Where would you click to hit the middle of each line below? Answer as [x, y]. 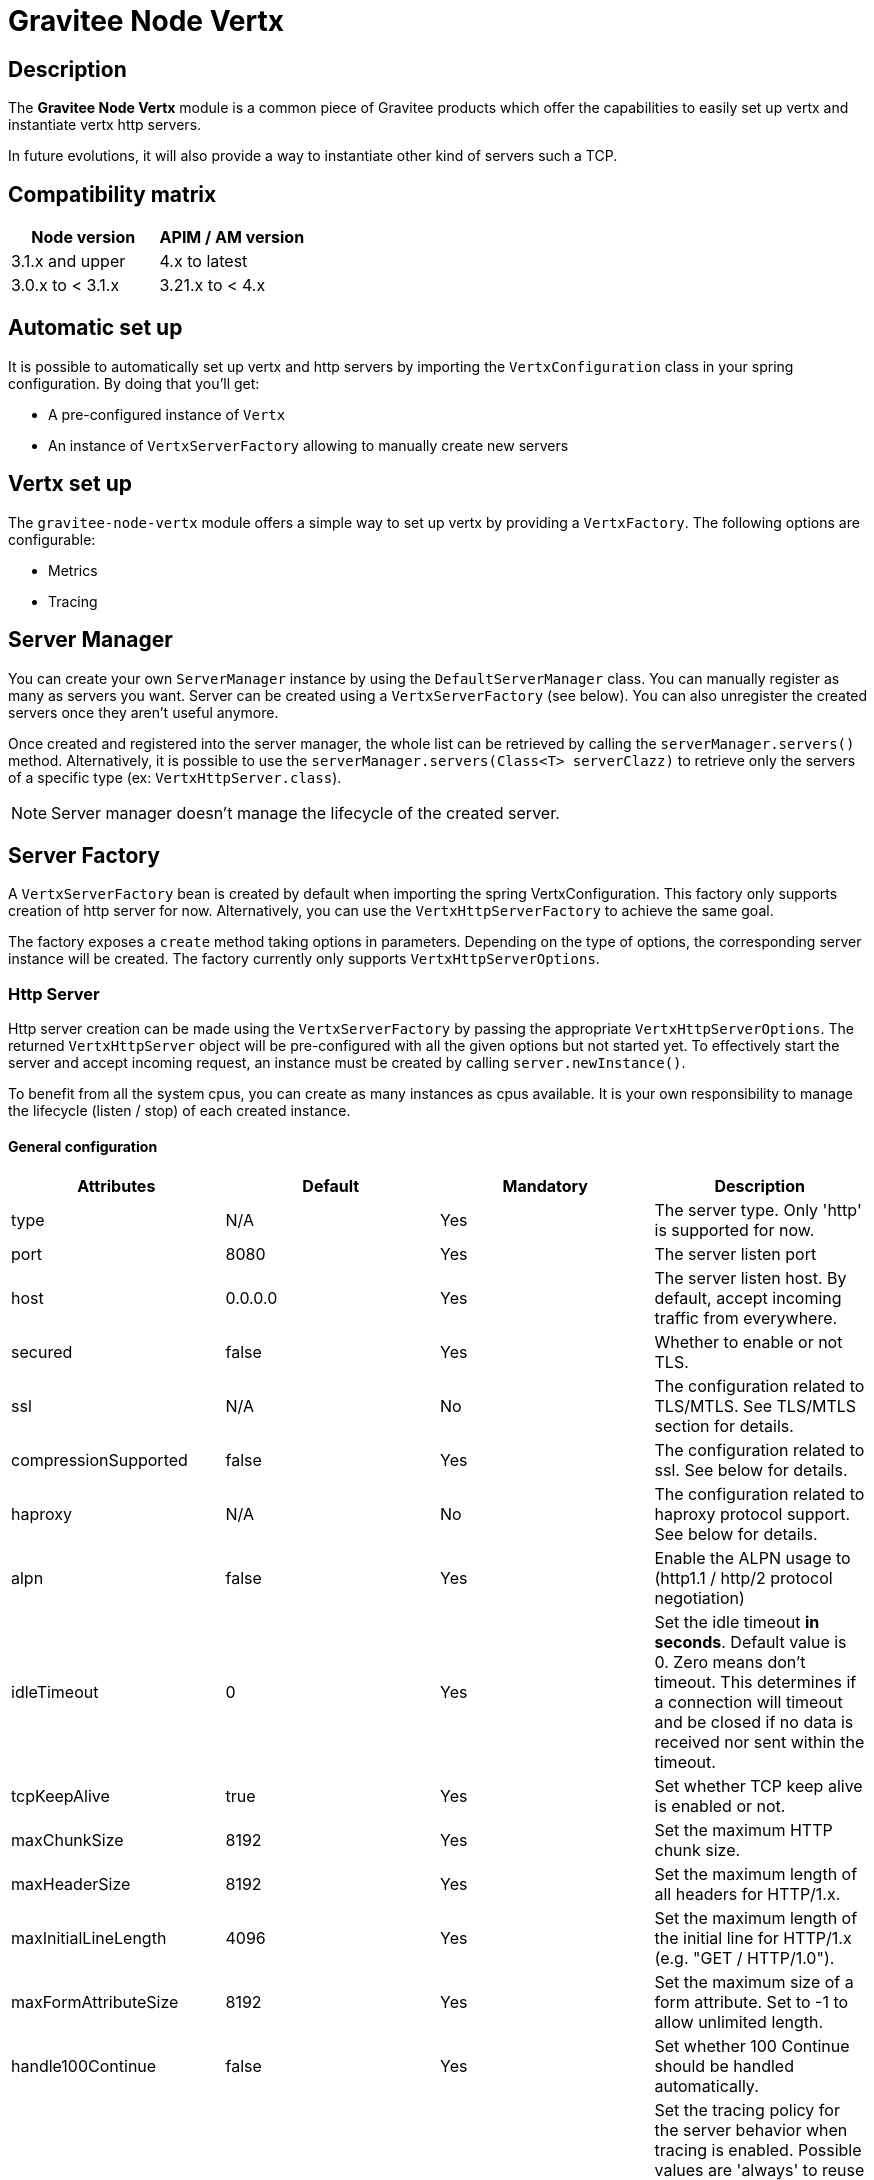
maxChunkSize [67, 1840]
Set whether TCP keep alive [758, 1786]
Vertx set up [70, 484]
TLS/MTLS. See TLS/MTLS [755, 1406]
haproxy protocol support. [752, 1514]
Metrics [73, 570]
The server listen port [735, 1254]
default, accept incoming [748, 1298]
